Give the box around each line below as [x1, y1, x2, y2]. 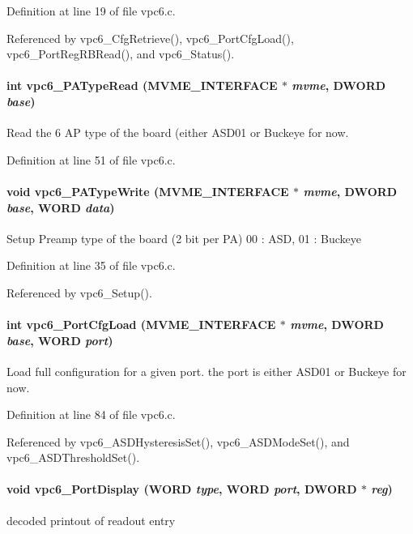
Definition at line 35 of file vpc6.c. [6, 257, 176, 274]
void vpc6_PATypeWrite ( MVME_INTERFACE [6, 182, 289, 199]
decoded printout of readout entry [6, 511, 176, 528]
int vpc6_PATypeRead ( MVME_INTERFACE [6, 77, 278, 94]
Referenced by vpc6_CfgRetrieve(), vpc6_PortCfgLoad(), [6, 29, 294, 46]
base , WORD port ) [6, 331, 113, 348]
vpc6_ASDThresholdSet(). [6, 449, 140, 466]
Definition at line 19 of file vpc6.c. [6, 2, 176, 19]
